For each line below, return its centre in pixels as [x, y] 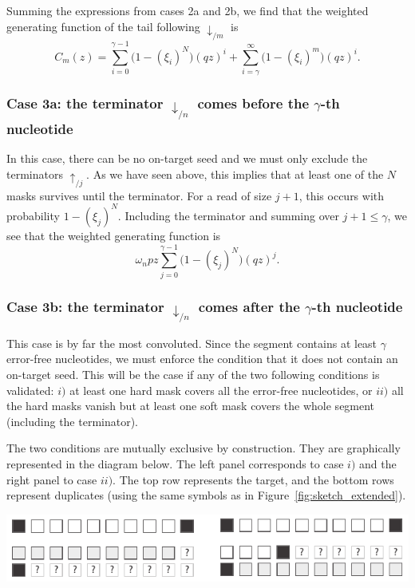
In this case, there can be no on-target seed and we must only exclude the [187, 158]
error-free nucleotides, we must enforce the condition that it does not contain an [202, 359]
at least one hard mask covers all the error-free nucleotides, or [221, 390]
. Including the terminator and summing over [228, 215]
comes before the [253, 103]
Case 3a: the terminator [85, 103]
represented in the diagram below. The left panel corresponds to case [175, 463]
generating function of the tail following [103, 26]
